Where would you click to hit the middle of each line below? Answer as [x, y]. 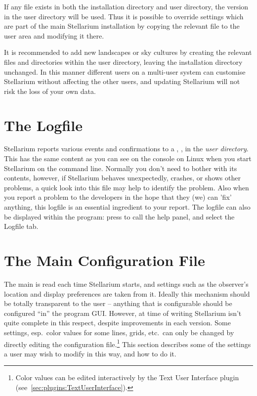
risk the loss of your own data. [50, 91]
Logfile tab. [21, 226]
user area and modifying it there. [54, 35]
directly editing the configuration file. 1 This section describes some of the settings [128, 343]
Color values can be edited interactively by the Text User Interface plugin [127, 377]
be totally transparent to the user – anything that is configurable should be [118, 303]
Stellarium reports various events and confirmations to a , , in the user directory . [126, 149]
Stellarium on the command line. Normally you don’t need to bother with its [121, 168]
